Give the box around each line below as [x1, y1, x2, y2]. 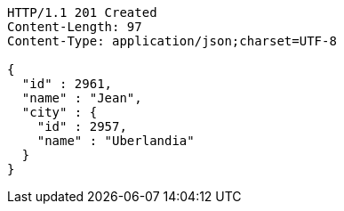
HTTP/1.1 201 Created [7, 5, 157, 20]
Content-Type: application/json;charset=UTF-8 [7, 34, 337, 48]
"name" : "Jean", [21, 91, 142, 105]
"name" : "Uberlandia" [36, 134, 195, 148]
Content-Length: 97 [7, 20, 142, 34]
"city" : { [21, 105, 98, 119]
